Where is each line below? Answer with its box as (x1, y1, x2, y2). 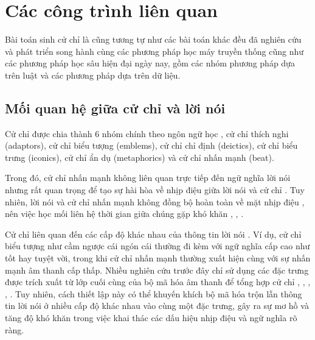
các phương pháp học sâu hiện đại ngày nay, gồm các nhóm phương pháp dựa (5, 57, 295, 69)
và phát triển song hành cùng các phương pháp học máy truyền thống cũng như (5, 44, 303, 57)
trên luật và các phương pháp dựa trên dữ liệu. (5, 68, 181, 81)
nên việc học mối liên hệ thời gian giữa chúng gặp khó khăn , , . (5, 207, 244, 220)
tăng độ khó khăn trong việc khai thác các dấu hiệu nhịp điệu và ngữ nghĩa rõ (5, 311, 297, 324)
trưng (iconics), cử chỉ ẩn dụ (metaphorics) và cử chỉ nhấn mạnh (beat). (5, 151, 274, 163)
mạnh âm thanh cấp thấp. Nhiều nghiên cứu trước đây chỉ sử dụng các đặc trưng (5, 263, 309, 276)
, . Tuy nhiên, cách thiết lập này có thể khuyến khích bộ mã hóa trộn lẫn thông (5, 287, 302, 300)
